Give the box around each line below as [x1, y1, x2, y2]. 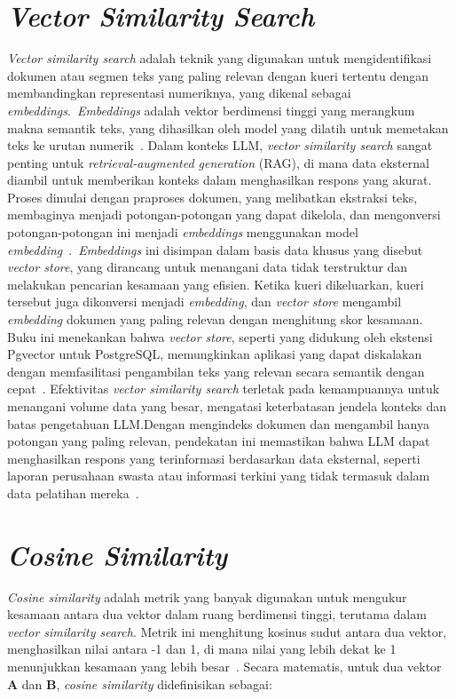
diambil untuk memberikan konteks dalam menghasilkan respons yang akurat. [7, 171, 432, 189]
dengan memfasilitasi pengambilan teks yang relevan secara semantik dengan [7, 361, 425, 380]
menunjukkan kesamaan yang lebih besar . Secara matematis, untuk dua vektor [7, 657, 442, 676]
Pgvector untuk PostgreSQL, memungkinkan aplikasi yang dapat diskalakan [7, 345, 422, 363]
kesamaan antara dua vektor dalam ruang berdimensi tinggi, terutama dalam [7, 605, 427, 624]
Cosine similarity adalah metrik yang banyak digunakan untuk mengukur [7, 587, 407, 606]
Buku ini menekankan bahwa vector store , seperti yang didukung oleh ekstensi [7, 327, 433, 346]
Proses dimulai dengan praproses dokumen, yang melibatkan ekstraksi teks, [7, 187, 418, 206]
